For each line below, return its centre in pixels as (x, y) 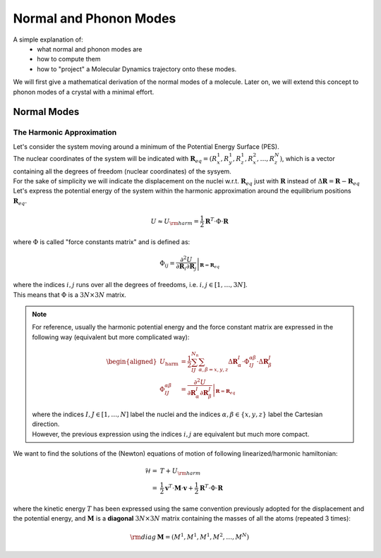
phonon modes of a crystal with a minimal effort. (84, 92)
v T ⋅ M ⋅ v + (179, 487)
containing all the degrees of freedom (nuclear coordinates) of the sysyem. (122, 171)
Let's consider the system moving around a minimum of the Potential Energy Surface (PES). (146, 146)
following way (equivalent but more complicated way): (111, 337)
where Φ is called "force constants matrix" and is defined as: (102, 242)
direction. (46, 424)
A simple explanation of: (48, 40)
